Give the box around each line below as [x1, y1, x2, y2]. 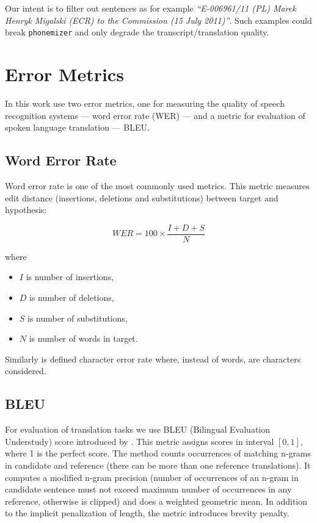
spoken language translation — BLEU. [5, 121, 150, 134]
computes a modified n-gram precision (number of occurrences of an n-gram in [5, 471, 299, 483]
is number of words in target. [29, 332, 138, 345]
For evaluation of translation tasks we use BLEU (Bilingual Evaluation [5, 423, 271, 436]
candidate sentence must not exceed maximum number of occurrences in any [5, 483, 292, 496]
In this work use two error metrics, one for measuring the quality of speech [5, 96, 285, 109]
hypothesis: [5, 203, 47, 216]
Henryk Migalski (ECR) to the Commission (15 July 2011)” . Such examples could [5, 13, 312, 26]
